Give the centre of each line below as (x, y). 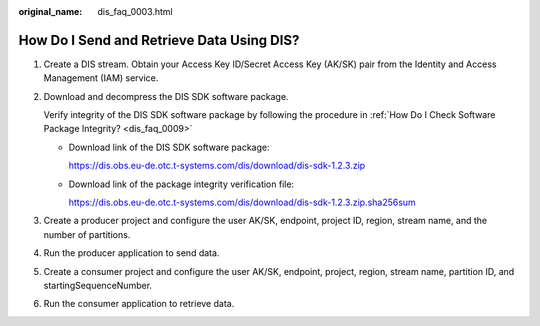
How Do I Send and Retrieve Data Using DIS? (159, 40)
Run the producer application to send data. (131, 253)
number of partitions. (87, 234)
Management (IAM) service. (101, 78)
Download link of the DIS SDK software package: (169, 147)
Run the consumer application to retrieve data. (139, 304)
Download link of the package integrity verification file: (181, 184)
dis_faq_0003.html (135, 11)
